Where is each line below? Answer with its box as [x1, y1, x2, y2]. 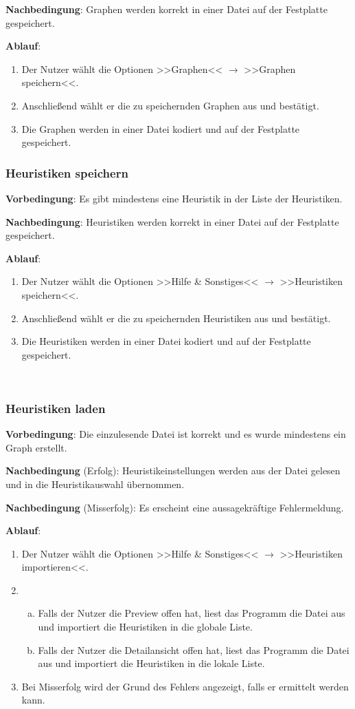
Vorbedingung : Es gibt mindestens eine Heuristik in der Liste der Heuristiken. [5, 191, 343, 205]
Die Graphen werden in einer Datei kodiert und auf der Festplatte [21, 121, 300, 136]
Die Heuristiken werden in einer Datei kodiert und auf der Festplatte [21, 334, 311, 348]
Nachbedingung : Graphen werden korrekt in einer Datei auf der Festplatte [5, 2, 328, 16]
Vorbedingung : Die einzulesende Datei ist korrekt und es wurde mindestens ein [5, 427, 346, 441]
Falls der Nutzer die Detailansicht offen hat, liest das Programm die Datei [38, 642, 350, 657]
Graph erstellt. [5, 440, 67, 454]
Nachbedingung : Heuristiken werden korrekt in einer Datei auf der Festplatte [5, 214, 339, 229]
